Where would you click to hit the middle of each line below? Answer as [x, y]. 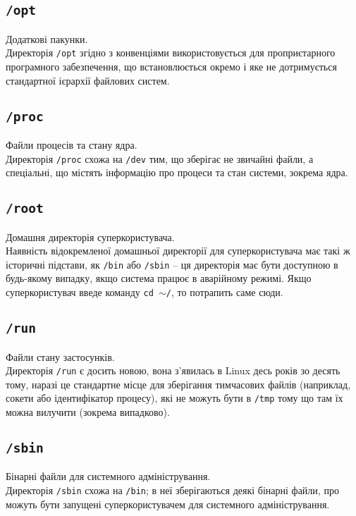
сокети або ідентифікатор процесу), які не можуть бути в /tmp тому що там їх [174, 398]
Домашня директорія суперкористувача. [90, 236]
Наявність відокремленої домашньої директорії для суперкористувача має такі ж [178, 251]
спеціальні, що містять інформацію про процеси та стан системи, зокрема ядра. [177, 172]
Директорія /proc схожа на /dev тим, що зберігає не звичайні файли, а [160, 158]
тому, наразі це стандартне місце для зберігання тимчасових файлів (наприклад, [178, 384]
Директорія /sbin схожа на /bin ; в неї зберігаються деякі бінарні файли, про [172, 490]
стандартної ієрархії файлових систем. [88, 80]
